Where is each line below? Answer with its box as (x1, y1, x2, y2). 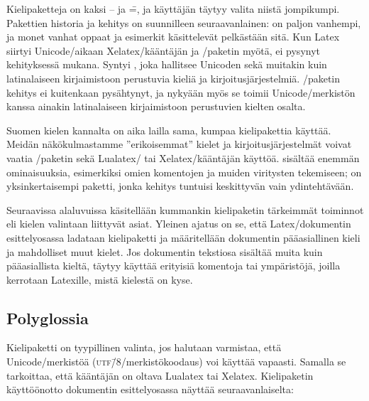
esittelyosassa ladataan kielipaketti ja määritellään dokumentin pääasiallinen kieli (6, 230, 360, 245)
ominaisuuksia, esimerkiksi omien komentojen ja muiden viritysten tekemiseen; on (6, 164, 362, 179)
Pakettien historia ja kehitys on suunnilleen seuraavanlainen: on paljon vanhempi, (6, 15, 361, 30)
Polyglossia (6, 306, 89, 328)
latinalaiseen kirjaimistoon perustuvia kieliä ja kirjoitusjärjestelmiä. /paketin (6, 70, 341, 85)
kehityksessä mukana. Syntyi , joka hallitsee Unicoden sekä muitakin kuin (6, 57, 327, 72)
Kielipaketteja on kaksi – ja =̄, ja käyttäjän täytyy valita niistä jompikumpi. (6, 1, 340, 16)
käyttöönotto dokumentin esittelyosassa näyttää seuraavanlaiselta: (6, 382, 294, 397)
